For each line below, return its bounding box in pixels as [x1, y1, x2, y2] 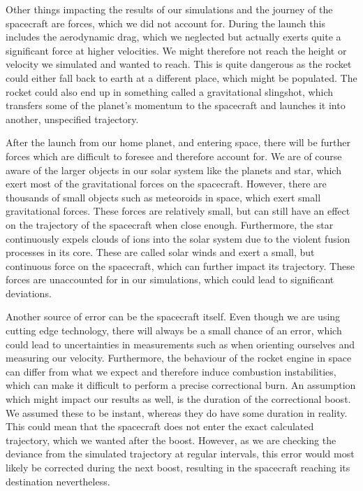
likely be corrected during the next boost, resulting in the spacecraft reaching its [6, 460, 350, 474]
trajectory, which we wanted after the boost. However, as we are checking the [6, 432, 336, 447]
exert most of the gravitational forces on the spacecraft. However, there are [6, 176, 327, 191]
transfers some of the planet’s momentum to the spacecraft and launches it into [6, 98, 346, 113]
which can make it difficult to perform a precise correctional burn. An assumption [6, 378, 356, 392]
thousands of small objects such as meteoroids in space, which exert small [6, 190, 321, 204]
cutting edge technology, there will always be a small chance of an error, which [6, 323, 342, 338]
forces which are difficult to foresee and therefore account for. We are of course [6, 148, 342, 163]
